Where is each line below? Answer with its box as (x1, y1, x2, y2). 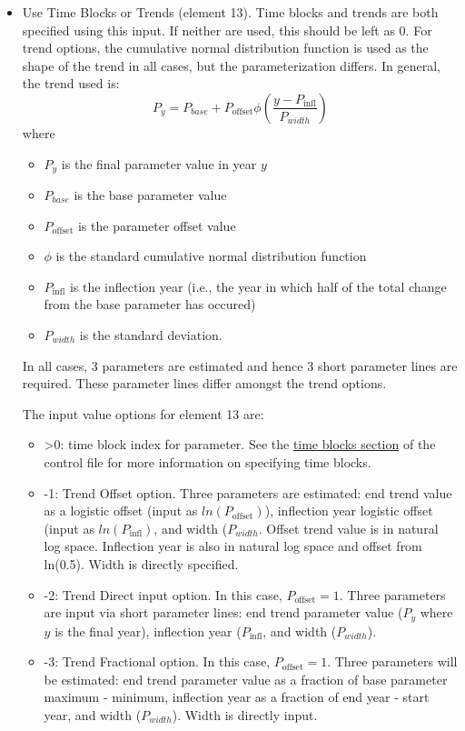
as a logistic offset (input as (44, 501, 198, 520)
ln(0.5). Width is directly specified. (44, 554, 239, 573)
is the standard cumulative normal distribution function (55, 246, 367, 265)
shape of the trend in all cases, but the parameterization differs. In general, (22, 55, 440, 75)
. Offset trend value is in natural (258, 518, 439, 537)
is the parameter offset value (77, 215, 236, 235)
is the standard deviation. (79, 325, 223, 344)
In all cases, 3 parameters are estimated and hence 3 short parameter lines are (22, 355, 458, 375)
